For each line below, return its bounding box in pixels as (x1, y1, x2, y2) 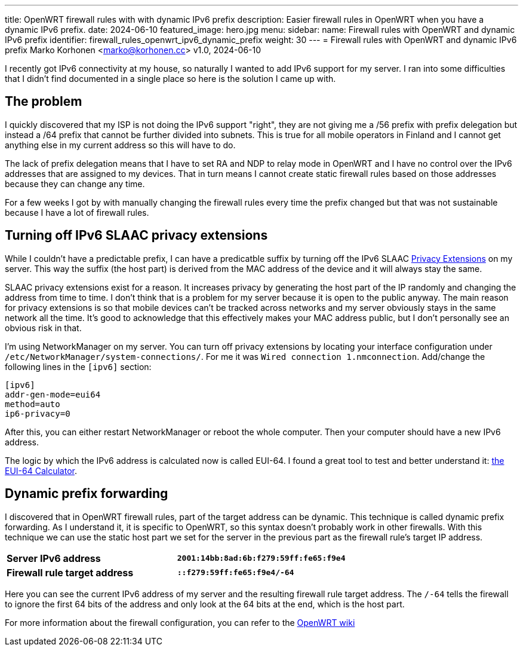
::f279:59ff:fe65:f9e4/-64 (177, 568, 294, 577)
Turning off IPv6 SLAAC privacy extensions (5, 228, 268, 243)
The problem (5, 94, 82, 109)
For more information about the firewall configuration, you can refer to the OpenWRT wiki (5, 617, 355, 628)
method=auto (5, 399, 60, 409)
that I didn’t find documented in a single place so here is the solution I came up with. (5, 74, 336, 84)
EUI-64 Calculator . (5, 465, 77, 476)
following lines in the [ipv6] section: (5, 361, 152, 372)
